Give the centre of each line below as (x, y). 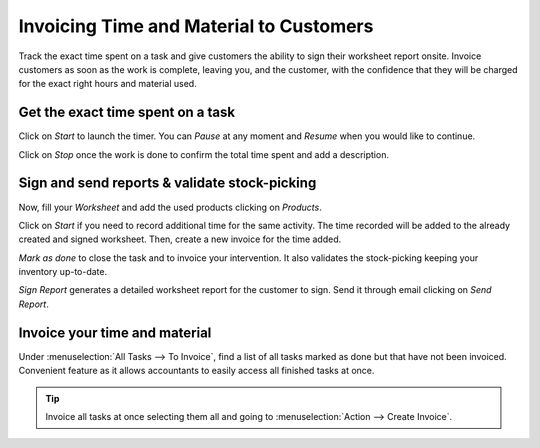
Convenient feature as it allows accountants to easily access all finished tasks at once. (196, 371)
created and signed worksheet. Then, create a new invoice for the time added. (180, 239)
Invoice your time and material (115, 332)
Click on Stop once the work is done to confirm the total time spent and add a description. (204, 154)
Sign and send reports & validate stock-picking (167, 183)
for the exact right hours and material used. (107, 84)
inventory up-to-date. (63, 272)
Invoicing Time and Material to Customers (196, 26)
